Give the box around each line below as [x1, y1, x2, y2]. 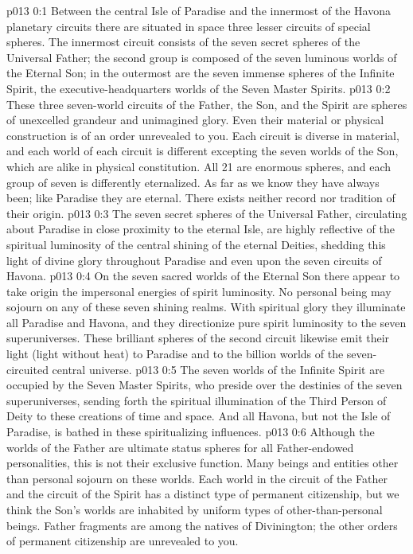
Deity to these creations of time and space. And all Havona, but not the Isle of [6, 408, 391, 424]
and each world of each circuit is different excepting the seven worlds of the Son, [6, 142, 399, 159]
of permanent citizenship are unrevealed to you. [6, 533, 239, 549]
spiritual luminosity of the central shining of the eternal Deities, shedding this [6, 236, 386, 252]
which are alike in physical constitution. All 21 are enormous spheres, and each [6, 158, 392, 174]
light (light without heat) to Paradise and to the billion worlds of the [6, 345, 344, 362]
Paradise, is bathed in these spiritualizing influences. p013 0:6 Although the [6, 423, 375, 440]
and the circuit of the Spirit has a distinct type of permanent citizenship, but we [6, 486, 399, 502]
